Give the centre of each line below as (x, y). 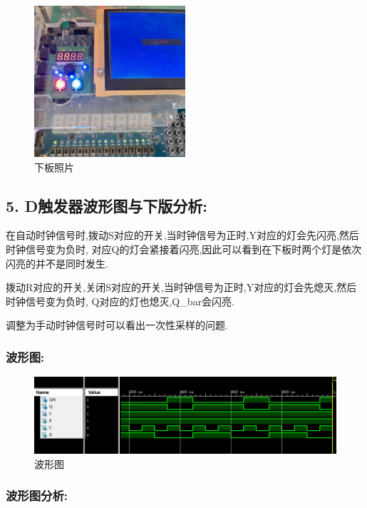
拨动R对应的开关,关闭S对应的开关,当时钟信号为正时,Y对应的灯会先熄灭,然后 (181, 287)
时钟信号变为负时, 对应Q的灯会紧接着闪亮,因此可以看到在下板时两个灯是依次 (184, 249)
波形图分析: (37, 496)
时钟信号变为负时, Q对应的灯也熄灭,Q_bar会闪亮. (120, 301)
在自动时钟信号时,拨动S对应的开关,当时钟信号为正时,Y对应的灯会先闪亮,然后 (182, 235)
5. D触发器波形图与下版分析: (107, 205)
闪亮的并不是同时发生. (57, 263)
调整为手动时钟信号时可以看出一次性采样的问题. (117, 325)
